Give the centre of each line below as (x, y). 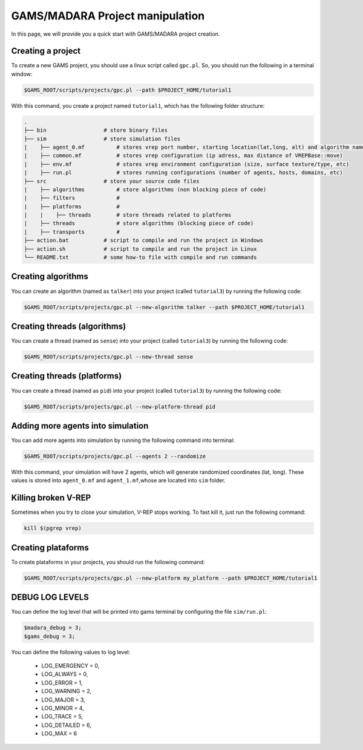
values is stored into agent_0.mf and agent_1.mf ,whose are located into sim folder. (119, 481)
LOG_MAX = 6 (59, 734)
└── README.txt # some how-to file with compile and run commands (140, 258)
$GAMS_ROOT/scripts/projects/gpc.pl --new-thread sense (109, 357)
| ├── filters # (72, 198)
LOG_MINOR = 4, (63, 708)
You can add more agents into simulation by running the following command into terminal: (123, 440)
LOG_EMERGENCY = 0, (70, 665)
